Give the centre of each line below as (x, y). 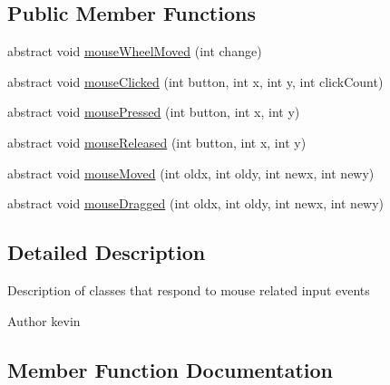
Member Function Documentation (171, 369)
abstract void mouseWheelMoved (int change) (135, 51)
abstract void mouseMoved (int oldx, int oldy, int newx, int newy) (191, 173)
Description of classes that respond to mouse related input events (189, 289)
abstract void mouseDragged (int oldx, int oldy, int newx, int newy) (196, 203)
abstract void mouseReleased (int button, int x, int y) (157, 142)
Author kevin (44, 320)
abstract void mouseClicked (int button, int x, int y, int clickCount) (195, 81)
